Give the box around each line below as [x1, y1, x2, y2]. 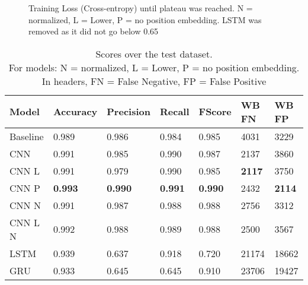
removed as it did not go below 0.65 [28, 25, 159, 37]
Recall [159, 104, 190, 119]
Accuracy [53, 104, 98, 119]
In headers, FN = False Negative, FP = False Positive [41, 74, 267, 88]
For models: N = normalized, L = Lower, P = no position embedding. [8, 60, 300, 74]
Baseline [9, 129, 44, 143]
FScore [198, 104, 232, 119]
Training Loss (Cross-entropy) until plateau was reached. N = [28, 2, 253, 14]
